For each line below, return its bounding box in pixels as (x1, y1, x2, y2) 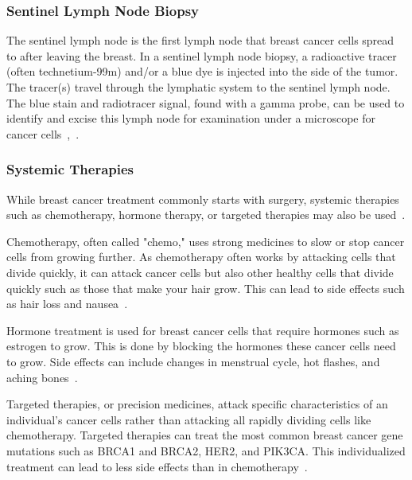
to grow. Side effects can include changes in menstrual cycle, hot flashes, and (6, 353, 380, 369)
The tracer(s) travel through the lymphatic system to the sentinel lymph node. (6, 79, 391, 95)
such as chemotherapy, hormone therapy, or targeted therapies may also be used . (6, 206, 406, 223)
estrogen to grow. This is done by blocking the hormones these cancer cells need (6, 338, 396, 354)
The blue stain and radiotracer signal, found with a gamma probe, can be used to (6, 94, 405, 111)
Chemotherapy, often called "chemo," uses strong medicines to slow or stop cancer (6, 232, 405, 249)
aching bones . (6, 369, 78, 385)
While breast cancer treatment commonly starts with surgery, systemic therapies (6, 190, 399, 207)
